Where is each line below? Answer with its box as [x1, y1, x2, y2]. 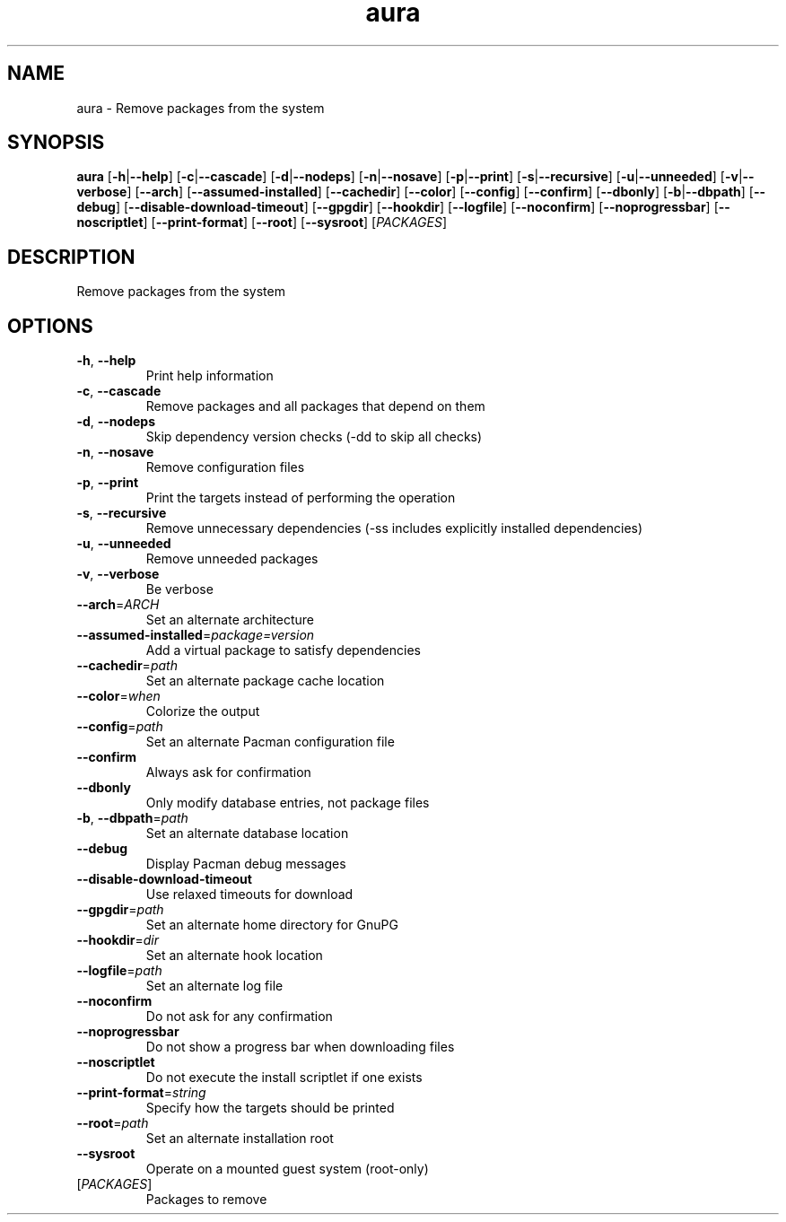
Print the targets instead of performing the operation [145, 490, 456, 506]
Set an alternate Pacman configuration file [145, 734, 395, 750]
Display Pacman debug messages [145, 856, 346, 872]
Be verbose [145, 581, 214, 598]
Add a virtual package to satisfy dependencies [145, 642, 421, 659]
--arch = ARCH [76, 597, 160, 613]
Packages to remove [145, 1191, 267, 1208]
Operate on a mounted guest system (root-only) [145, 1161, 429, 1177]
